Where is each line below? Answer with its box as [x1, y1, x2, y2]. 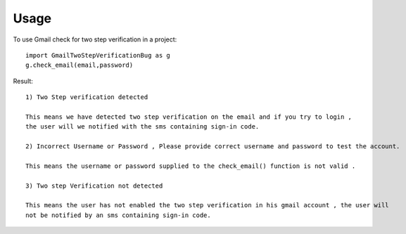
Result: [13, 77, 33, 85]
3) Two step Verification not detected [25, 181, 163, 190]
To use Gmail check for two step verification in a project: [13, 35, 177, 44]
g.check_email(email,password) [25, 61, 134, 70]
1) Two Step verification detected [25, 93, 148, 101]
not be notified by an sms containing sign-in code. [25, 211, 211, 219]
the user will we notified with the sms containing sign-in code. [25, 123, 260, 131]
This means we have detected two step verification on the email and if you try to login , [25, 112, 352, 121]
